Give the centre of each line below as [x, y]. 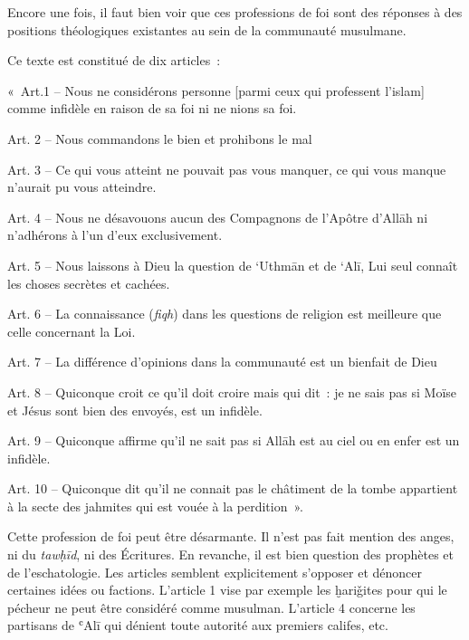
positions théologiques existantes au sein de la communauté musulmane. [207, 29]
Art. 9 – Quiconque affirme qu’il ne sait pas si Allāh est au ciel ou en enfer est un [234, 440]
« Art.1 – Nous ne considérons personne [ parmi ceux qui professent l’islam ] [216, 90]
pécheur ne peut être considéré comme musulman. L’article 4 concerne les [211, 607]
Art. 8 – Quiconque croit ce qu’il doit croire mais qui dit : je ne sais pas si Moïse [232, 392]
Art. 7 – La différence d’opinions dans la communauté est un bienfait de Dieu [222, 362]
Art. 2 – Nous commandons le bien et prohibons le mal [160, 138]
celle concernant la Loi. [72, 331]
